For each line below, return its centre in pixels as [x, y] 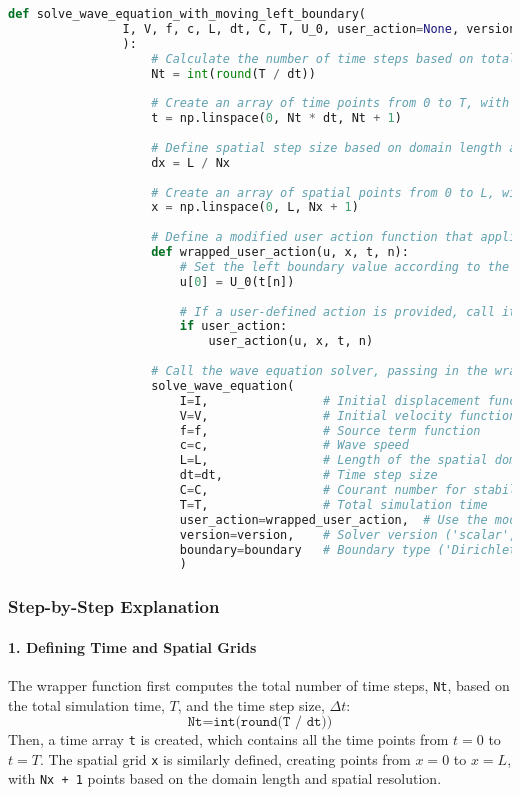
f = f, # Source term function [330, 430]
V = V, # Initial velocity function [348, 415]
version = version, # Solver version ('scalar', [348, 534]
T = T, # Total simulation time [333, 504]
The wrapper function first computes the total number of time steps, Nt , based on [259, 684]
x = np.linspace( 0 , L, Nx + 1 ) [255, 207]
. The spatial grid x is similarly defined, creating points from [225, 758]
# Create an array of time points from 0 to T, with [330, 103]
